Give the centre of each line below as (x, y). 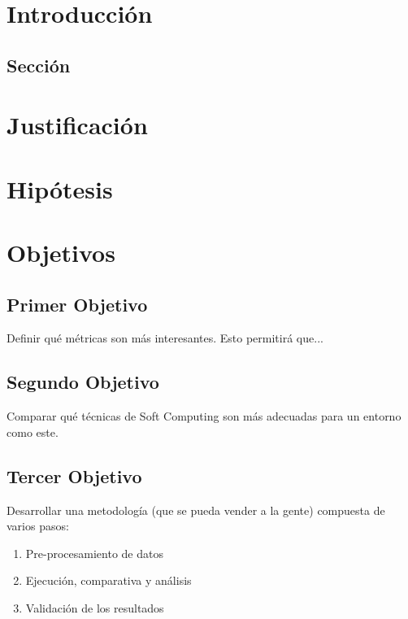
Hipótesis (60, 188)
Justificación (77, 125)
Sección (39, 65)
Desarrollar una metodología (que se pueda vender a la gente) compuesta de (196, 510)
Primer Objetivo (77, 304)
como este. (33, 432)
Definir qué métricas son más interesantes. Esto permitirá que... (165, 338)
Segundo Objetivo (83, 382)
